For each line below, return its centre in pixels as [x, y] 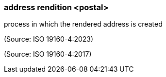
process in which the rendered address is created [83, 24]
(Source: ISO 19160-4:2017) [48, 54]
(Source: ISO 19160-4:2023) [49, 39]
